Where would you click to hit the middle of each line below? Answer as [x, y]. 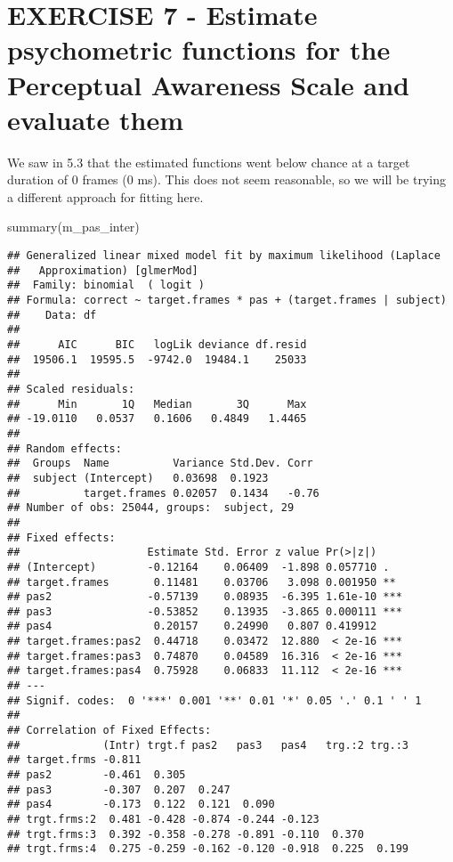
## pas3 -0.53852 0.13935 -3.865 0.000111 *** [205, 611]
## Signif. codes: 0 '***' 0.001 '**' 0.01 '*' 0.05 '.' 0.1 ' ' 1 [214, 700]
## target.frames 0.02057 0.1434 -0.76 [163, 493]
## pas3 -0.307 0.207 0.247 [119, 789]
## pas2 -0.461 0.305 [97, 775]
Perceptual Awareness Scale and [209, 84]
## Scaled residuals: [71, 389]
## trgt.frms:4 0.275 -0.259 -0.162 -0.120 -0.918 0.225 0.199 [208, 849]
